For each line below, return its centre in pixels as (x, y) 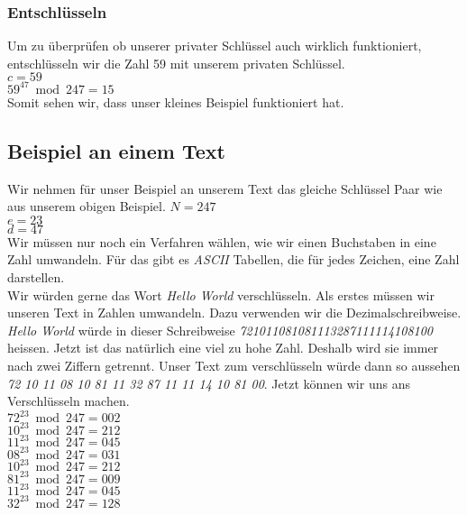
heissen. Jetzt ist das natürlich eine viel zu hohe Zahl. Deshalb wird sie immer (223, 348)
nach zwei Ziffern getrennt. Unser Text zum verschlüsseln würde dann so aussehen (234, 366)
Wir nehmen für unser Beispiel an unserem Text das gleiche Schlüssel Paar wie (225, 188)
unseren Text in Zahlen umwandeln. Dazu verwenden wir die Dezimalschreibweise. (234, 313)
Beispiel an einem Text (117, 150)
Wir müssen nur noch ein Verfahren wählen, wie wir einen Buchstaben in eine (222, 241)
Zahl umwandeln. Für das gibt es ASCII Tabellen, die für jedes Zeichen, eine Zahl (233, 259)
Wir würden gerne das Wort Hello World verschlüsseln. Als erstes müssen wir (221, 294)
